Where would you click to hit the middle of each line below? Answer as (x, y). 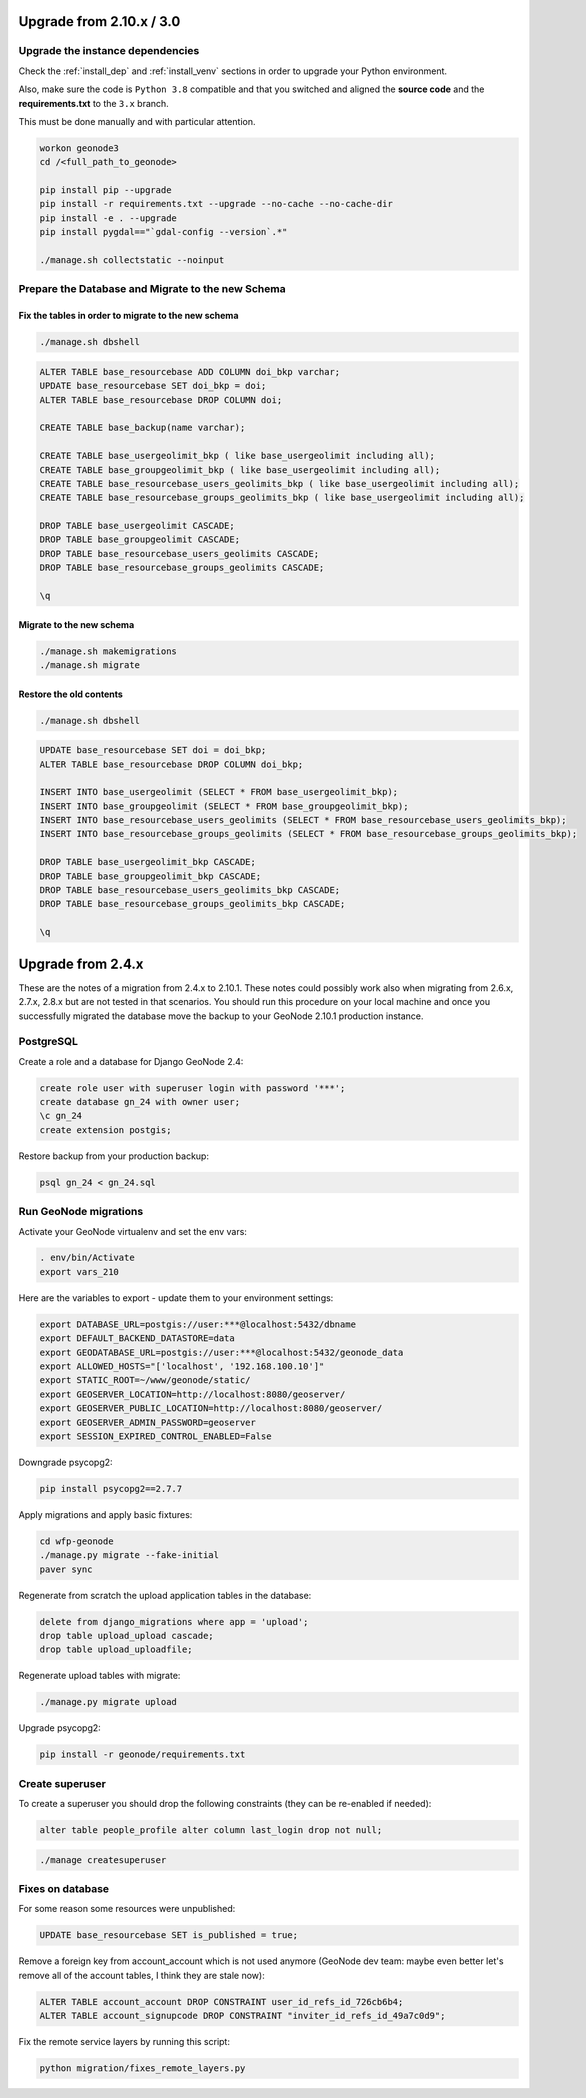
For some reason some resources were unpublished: (127, 1909)
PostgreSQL (48, 1042)
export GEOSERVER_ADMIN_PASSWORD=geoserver (148, 1422)
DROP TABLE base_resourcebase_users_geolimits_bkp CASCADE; (190, 890)
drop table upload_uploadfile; (116, 1649)
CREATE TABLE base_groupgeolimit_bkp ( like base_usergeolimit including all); (240, 469)
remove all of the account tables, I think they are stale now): (141, 1975)
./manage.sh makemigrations (108, 651)
